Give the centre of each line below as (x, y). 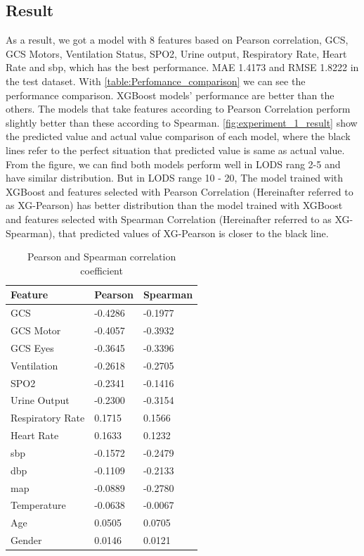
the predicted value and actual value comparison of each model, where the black (178, 136)
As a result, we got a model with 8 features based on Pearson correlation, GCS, (177, 40)
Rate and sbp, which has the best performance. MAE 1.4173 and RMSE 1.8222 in (182, 67)
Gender (26, 540)
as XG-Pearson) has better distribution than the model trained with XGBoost (174, 205)
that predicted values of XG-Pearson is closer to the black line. (194, 233)
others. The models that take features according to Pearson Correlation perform (178, 109)
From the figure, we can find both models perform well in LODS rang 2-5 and (173, 164)
